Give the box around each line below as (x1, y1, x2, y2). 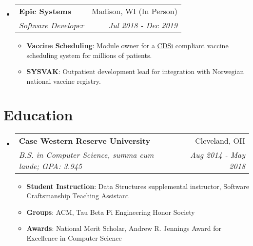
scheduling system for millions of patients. (26, 50, 152, 60)
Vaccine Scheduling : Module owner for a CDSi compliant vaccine (26, 40, 229, 50)
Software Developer (19, 19, 84, 31)
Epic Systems (19, 5, 71, 17)
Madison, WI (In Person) (91, 5, 177, 17)
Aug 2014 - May (190, 149, 245, 160)
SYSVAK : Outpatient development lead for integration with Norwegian (26, 66, 244, 76)
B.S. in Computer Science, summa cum (19, 149, 154, 160)
